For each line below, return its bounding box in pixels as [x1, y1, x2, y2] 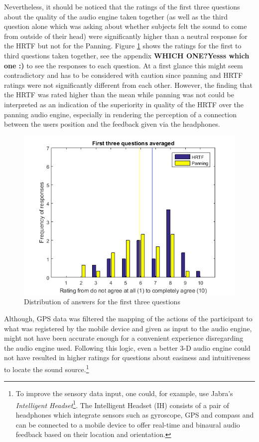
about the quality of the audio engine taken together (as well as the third [4, 11, 228, 21]
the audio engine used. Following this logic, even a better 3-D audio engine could [4, 342, 251, 353]
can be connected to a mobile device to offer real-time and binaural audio [15, 419, 240, 430]
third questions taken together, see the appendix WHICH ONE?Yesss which [4, 50, 250, 60]
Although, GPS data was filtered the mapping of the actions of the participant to [4, 313, 253, 323]
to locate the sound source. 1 [4, 362, 89, 374]
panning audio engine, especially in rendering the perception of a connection [4, 109, 237, 119]
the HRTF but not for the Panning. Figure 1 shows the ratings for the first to [4, 40, 242, 51]
